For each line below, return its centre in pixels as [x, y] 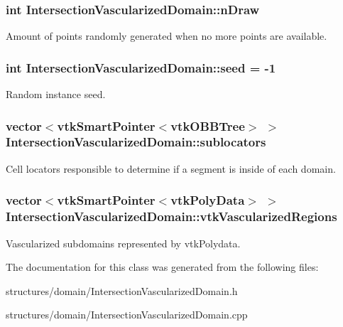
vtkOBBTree [208, 125]
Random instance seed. [56, 94]
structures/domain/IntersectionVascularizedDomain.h [122, 290]
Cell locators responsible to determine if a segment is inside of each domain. [171, 168]
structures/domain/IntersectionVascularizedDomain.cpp [127, 315]
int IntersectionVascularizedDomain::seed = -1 [141, 67]
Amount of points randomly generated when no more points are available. [167, 36]
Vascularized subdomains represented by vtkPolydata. [123, 243]
